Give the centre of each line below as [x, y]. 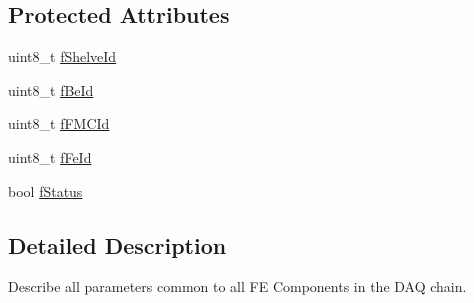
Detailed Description [117, 244]
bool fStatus [45, 190]
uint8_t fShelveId [62, 56]
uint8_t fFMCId [59, 123]
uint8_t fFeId [50, 156]
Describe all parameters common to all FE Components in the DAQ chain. [237, 286]
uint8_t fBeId [51, 89]
